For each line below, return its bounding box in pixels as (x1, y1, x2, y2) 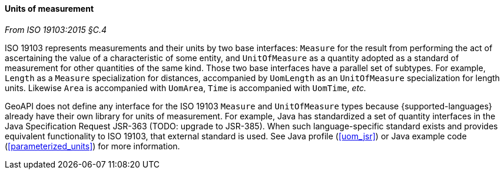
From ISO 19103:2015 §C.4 (5, 24, 107, 35)
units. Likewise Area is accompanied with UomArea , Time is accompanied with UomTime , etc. (5, 82, 367, 93)
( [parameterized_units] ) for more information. (5, 140, 180, 151)
